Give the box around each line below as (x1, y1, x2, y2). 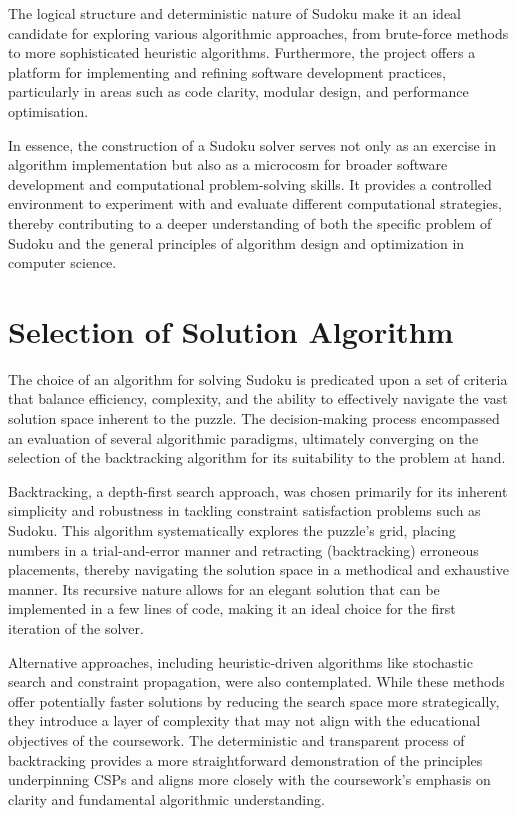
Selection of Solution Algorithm (8, 310, 454, 351)
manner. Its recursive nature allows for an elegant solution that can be (8, 578, 440, 599)
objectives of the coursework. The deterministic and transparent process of (8, 729, 465, 750)
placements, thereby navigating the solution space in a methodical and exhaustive (8, 559, 509, 580)
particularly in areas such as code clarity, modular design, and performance (8, 81, 469, 102)
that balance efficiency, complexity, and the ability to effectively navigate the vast (8, 388, 508, 409)
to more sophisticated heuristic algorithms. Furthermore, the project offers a (8, 42, 476, 63)
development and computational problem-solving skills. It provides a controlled (8, 173, 492, 194)
